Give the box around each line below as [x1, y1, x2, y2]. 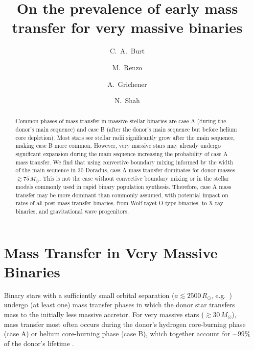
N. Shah [115, 95, 140, 106]
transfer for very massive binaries [12, 17, 243, 37]
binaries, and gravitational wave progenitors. [15, 207, 129, 215]
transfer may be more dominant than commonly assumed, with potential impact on [15, 190, 229, 199]
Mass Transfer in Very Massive [4, 242, 218, 262]
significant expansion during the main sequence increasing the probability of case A [15, 150, 228, 158]
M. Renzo [112, 62, 142, 72]
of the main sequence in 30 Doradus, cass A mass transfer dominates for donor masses [15, 166, 235, 174]
